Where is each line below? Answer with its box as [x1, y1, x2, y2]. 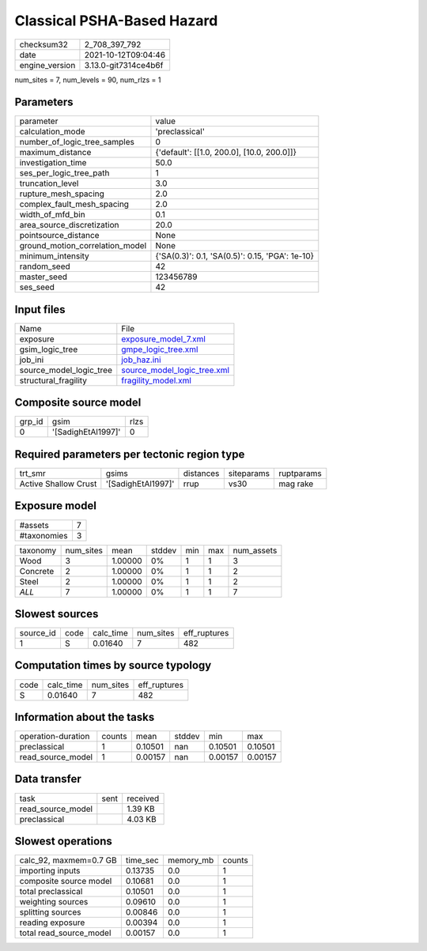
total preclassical [19, 886, 83, 897]
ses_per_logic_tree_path [19, 168, 110, 179]
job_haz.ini [121, 354, 161, 365]
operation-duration [19, 731, 90, 742]
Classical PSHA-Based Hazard [14, 12, 218, 29]
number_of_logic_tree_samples [19, 137, 134, 148]
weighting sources [19, 896, 89, 908]
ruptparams [278, 468, 322, 478]
